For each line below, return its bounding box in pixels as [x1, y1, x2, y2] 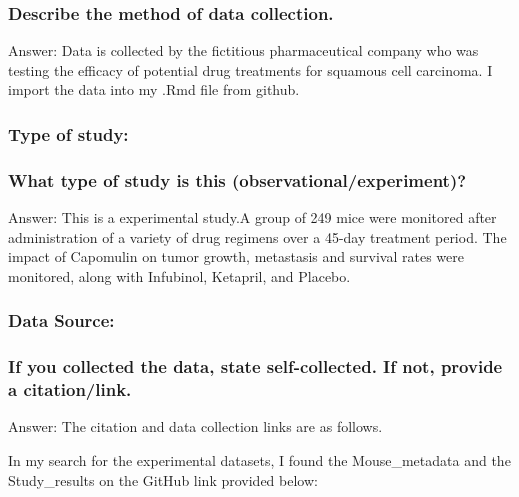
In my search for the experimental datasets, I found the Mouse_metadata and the [8, 450, 511, 471]
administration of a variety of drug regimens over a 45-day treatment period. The [8, 226, 507, 247]
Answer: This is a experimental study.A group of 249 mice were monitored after [8, 207, 497, 228]
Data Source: [8, 308, 115, 333]
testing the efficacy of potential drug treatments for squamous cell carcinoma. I [8, 59, 493, 80]
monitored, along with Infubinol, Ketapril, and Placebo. [8, 265, 351, 286]
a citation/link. [8, 377, 132, 402]
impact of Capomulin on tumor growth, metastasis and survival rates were [8, 246, 464, 267]
